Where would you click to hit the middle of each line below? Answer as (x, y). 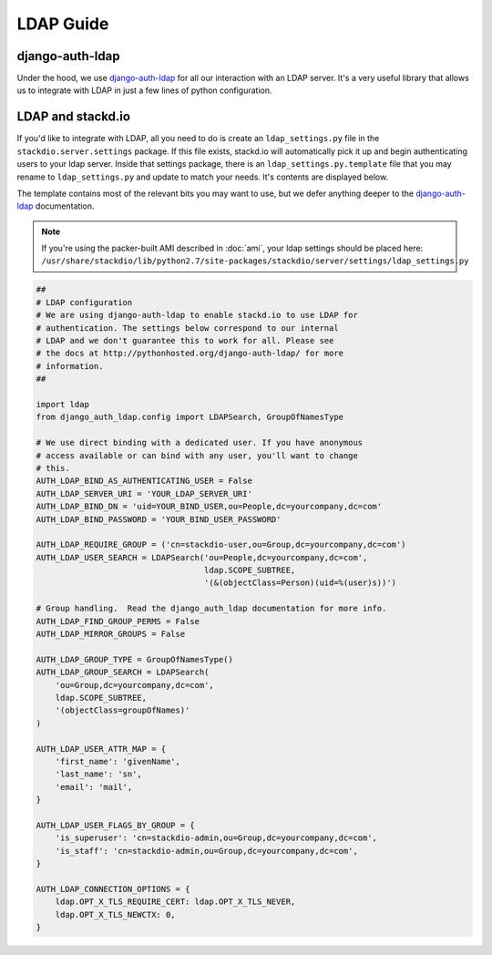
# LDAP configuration (84, 302)
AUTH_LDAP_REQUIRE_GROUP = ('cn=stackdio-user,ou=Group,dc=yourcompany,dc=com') (221, 545)
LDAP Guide (63, 24)
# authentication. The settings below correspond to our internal (187, 328)
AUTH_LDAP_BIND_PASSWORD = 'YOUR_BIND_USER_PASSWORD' (159, 519)
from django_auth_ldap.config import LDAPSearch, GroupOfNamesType (190, 417)
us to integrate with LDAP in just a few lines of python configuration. (144, 90)
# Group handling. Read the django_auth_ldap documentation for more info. (211, 609)
